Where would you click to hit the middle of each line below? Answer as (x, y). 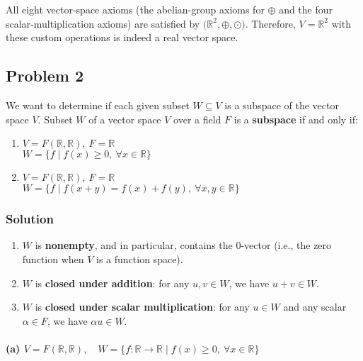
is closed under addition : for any (112, 283)
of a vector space (125, 119)
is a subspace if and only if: (296, 119)
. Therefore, (270, 23)
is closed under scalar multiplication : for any (142, 307)
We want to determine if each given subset (98, 105)
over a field (197, 119)
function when (53, 259)
